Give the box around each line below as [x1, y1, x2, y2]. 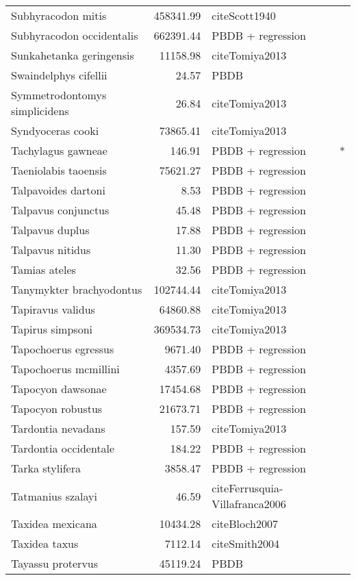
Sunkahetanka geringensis [11, 47, 134, 63]
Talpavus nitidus [11, 242, 91, 257]
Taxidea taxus [11, 535, 79, 551]
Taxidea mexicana [11, 516, 97, 531]
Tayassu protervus [11, 555, 99, 571]
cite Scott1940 [212, 8, 276, 23]
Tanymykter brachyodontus [11, 281, 142, 297]
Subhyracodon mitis [11, 8, 107, 23]
